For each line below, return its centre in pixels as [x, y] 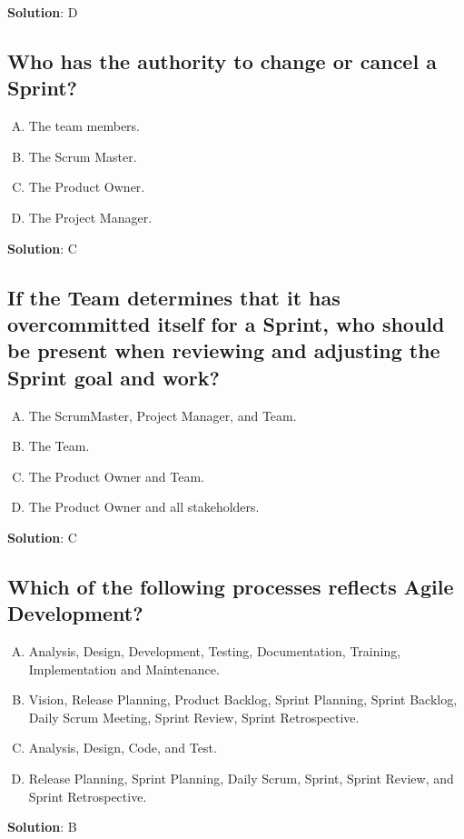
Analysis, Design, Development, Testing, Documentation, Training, [215, 651]
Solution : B [42, 827]
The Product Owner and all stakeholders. [144, 507]
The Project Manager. [90, 217]
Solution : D [43, 12]
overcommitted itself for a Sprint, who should [226, 323]
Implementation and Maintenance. [124, 669]
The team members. [84, 126]
